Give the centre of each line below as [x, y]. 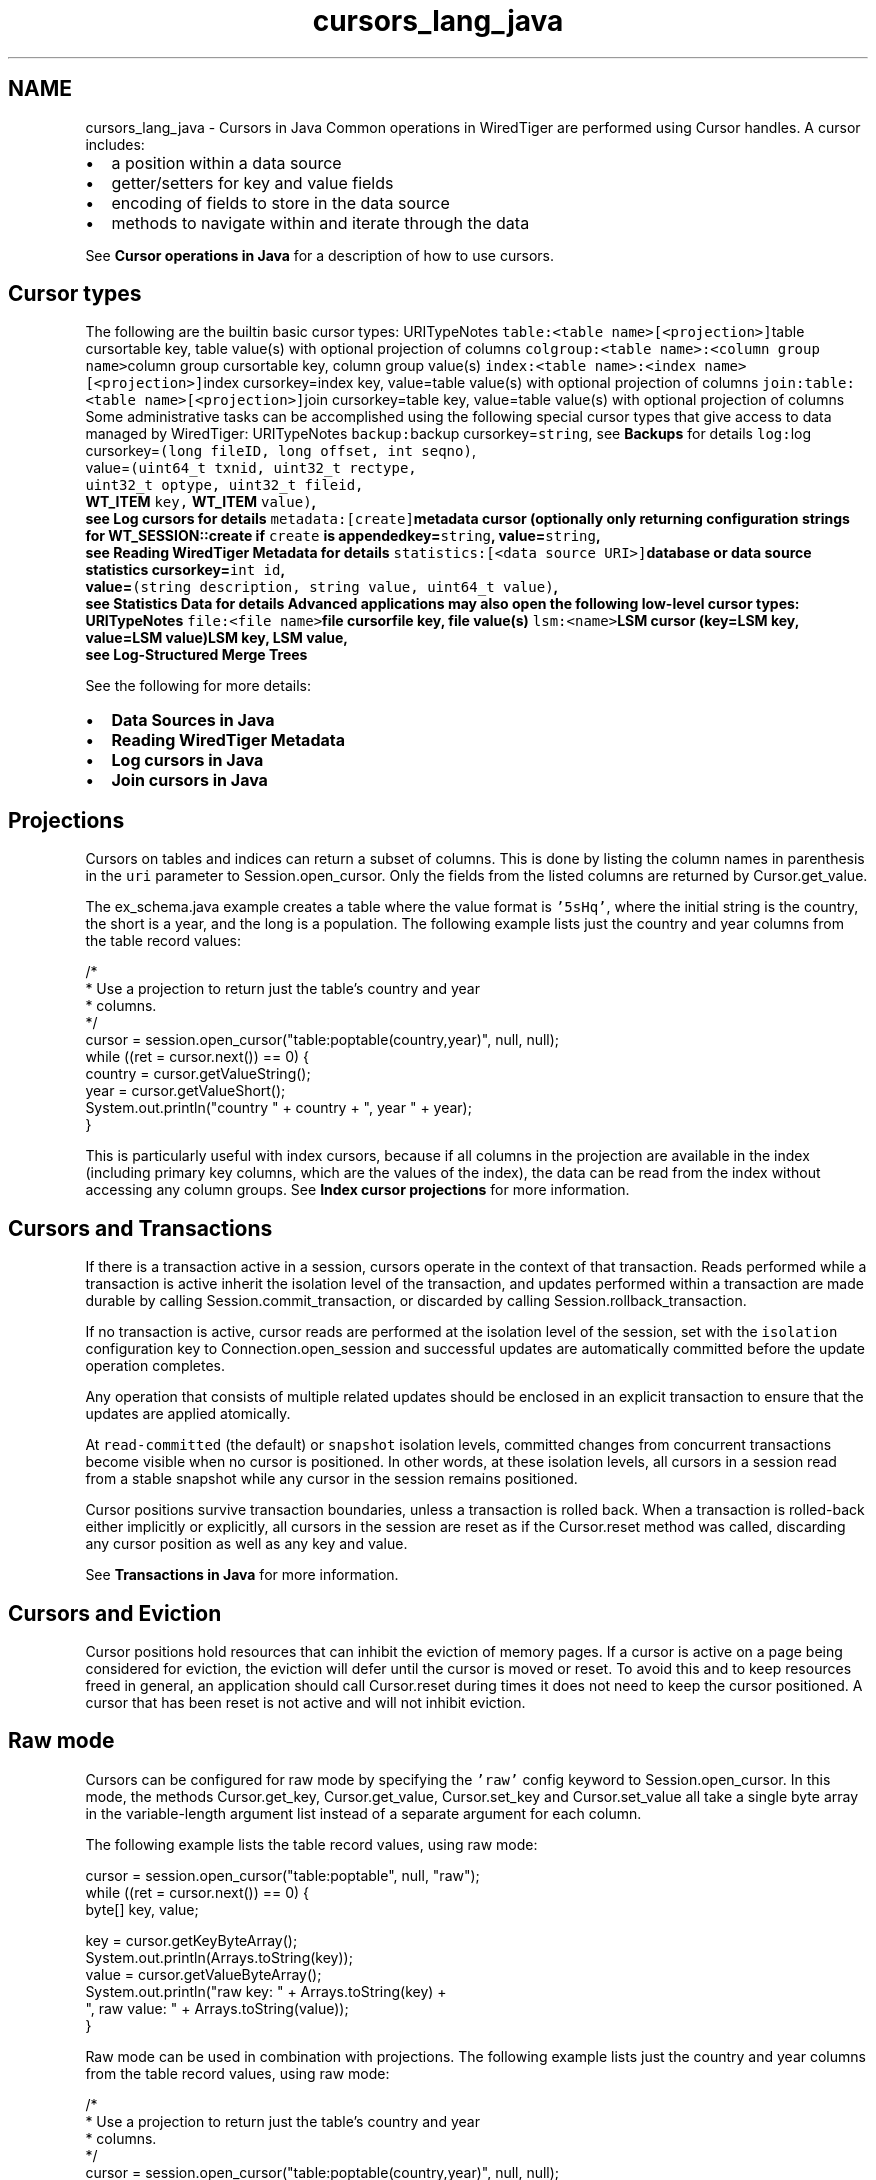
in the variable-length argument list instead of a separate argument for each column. [363, 1813]
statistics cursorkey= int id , [185, 570]
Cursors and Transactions [140, 1228]
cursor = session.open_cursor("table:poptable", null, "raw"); [282, 1875]
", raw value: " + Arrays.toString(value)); [217, 2008]
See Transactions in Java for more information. [242, 1575]
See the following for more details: [198, 686]
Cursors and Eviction [115, 1613]
